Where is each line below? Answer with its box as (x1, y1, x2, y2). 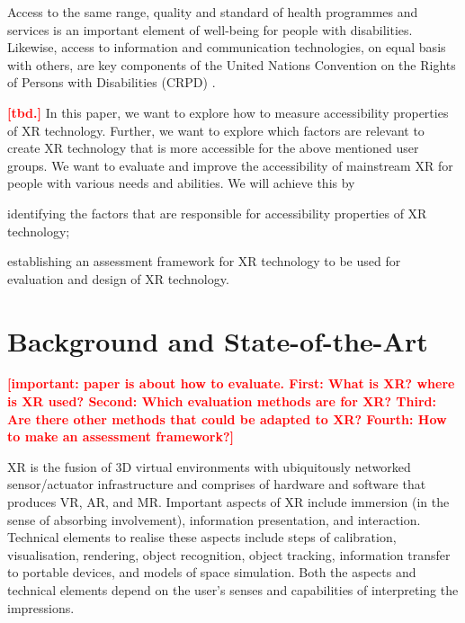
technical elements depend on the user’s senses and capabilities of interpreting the (7, 580, 459, 599)
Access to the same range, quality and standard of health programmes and (7, 3, 418, 21)
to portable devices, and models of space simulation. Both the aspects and (7, 563, 416, 582)
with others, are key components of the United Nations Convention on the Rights (7, 55, 456, 74)
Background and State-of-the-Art (7, 322, 428, 359)
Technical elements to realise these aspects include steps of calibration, (7, 528, 397, 547)
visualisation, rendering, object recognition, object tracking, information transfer (7, 545, 451, 564)
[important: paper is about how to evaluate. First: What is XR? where (7, 374, 455, 393)
